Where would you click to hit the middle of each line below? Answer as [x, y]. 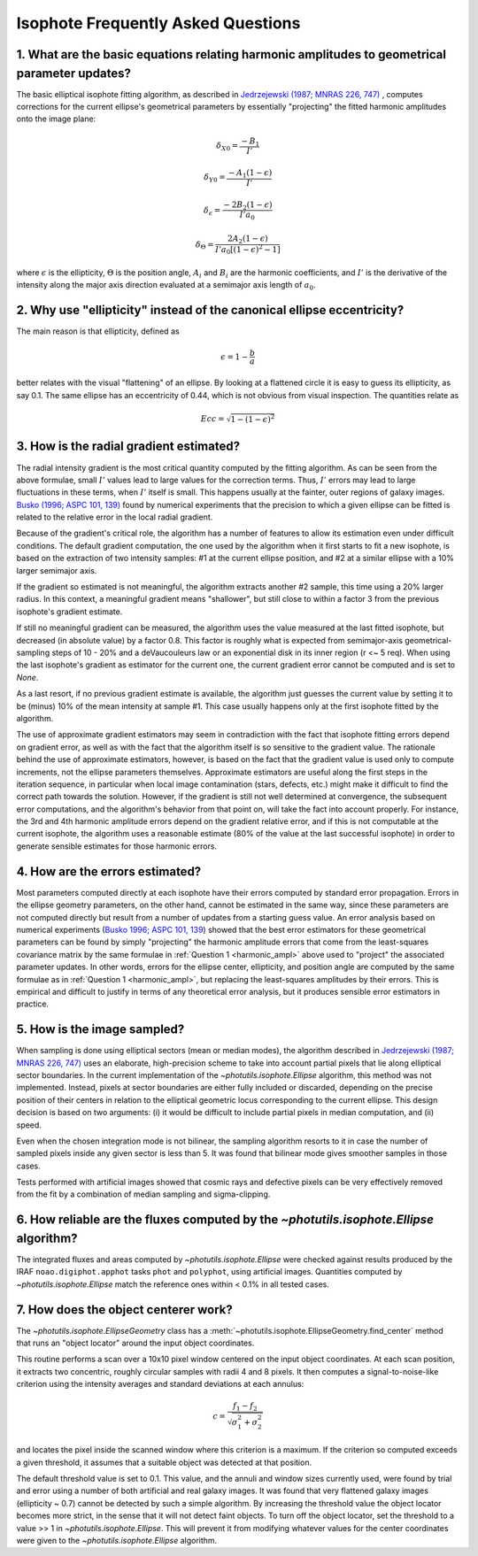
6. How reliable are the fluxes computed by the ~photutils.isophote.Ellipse [225, 1220]
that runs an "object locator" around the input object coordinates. [135, 1343]
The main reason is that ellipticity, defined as [98, 331]
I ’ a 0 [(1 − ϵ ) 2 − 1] [248, 250]
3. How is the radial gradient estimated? [128, 447]
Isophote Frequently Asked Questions [158, 23]
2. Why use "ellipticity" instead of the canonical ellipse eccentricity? [210, 310]
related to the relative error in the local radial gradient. [115, 517]
